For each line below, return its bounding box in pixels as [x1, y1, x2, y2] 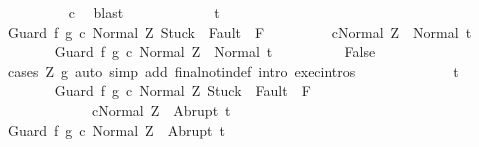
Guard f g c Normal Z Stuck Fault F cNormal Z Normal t [7, 21, 472, 42]
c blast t [68, 2, 220, 22]
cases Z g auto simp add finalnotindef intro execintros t [7, 60, 459, 81]
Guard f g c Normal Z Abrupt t [7, 119, 225, 140]
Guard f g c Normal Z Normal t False [54, 41, 376, 62]
